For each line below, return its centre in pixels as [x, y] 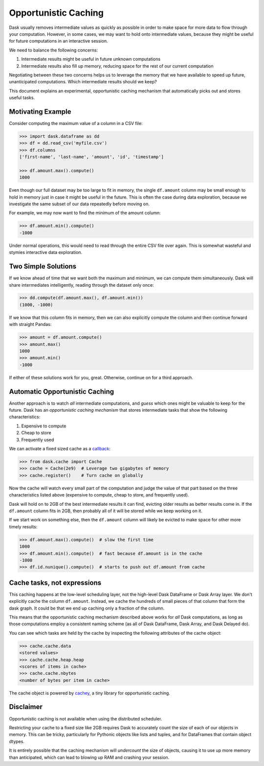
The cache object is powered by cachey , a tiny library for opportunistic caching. [90, 693]
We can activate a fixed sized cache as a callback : [60, 449]
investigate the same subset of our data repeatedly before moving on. [79, 204]
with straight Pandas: [30, 324]
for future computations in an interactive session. [58, 41]
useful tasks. [22, 98]
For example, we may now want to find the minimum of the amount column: [85, 213]
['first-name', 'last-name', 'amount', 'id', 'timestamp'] [91, 157]
